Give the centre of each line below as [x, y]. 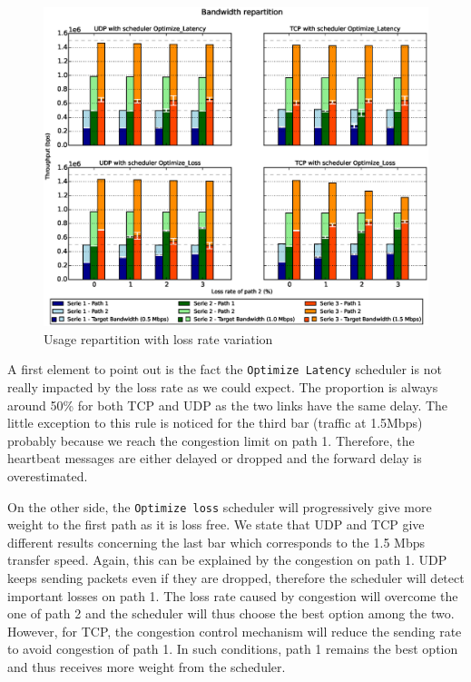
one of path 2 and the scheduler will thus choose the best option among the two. [231, 613]
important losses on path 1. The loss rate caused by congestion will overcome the [233, 595]
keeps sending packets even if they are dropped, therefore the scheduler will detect [236, 577]
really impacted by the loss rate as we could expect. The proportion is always [223, 386]
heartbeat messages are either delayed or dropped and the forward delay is [215, 458]
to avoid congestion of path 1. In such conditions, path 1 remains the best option [233, 649]
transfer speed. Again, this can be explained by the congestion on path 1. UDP [227, 560]
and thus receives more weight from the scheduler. [147, 666]
